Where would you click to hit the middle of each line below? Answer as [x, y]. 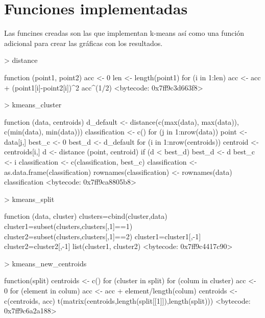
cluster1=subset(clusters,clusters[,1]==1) [68, 226]
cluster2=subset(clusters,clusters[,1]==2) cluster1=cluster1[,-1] [103, 236]
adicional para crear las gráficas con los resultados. [83, 43]
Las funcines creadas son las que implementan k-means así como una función [124, 33]
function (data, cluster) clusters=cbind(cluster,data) [86, 216]
